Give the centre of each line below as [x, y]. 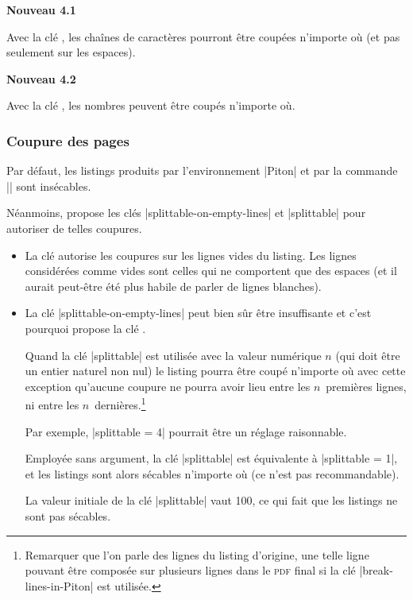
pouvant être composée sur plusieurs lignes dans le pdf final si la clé [190, 570]
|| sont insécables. [49, 186]
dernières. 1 [120, 403]
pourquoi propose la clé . [85, 328]
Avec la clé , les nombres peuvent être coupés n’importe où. [151, 105]
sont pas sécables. [68, 515]
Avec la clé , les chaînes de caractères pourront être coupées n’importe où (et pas [203, 36]
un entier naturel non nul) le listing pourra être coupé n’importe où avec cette [215, 371]
